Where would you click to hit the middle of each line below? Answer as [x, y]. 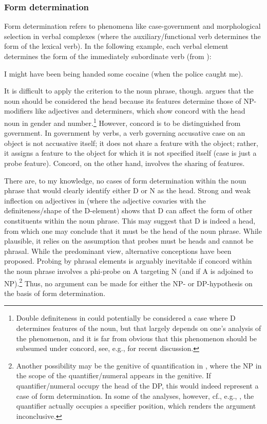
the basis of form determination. [55, 293]
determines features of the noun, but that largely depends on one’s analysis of [139, 328]
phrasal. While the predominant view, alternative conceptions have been [118, 251]
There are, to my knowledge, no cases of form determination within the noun [125, 180]
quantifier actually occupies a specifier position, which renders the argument [136, 406]
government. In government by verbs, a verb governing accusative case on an [125, 133]
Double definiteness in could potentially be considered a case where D [126, 318]
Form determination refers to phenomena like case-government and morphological [132, 26]
